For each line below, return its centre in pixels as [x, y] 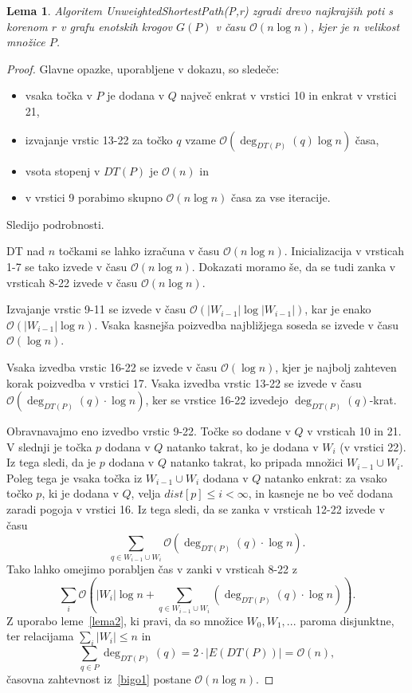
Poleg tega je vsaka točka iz [75, 477]
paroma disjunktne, [347, 620]
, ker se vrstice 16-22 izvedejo [217, 400]
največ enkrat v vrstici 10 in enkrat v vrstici [288, 95]
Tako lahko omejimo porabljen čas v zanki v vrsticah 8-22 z [152, 569]
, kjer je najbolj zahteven [336, 366]
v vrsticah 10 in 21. [354, 431]
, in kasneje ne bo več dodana [321, 493]
